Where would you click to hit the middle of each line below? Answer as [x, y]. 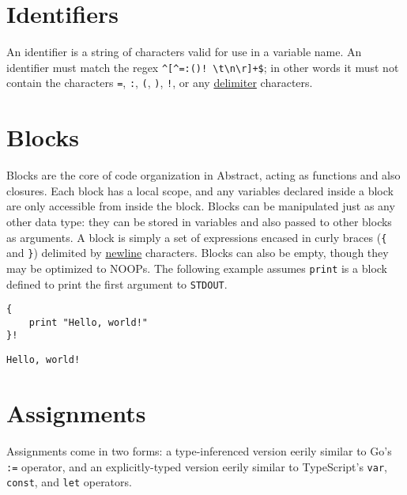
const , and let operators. [69, 482]
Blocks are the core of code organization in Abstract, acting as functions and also [203, 175]
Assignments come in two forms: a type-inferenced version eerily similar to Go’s [199, 450]
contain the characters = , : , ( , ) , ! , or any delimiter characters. [160, 83]
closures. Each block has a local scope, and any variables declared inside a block [200, 190]
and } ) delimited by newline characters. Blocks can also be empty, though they [198, 253]
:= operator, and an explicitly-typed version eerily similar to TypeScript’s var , [197, 466]
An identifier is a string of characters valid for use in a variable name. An [184, 52]
